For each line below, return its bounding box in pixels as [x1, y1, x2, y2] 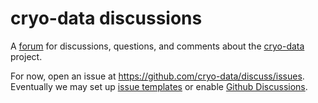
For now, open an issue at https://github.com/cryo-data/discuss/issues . [10, 70, 305, 82]
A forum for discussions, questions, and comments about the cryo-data [10, 40, 305, 52]
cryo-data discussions [10, 7, 203, 30]
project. [10, 50, 43, 62]
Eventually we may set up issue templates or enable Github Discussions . [10, 80, 308, 92]
